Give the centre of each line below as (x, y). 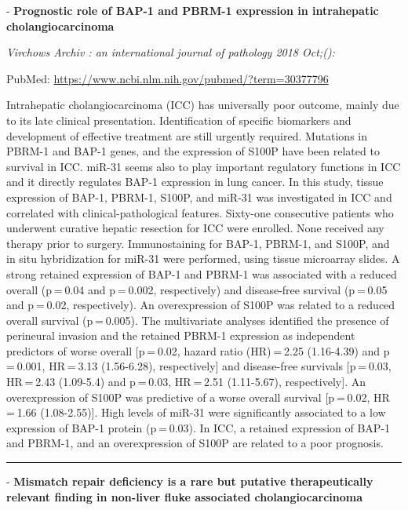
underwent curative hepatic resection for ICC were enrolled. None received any (195, 228)
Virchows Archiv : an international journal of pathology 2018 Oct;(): (171, 52)
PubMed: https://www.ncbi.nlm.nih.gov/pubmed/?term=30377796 (168, 78)
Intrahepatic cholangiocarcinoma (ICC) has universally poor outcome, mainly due (203, 105)
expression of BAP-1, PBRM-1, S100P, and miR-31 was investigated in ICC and (199, 197)
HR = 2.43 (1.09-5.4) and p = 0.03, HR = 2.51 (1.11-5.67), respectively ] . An (186, 382)
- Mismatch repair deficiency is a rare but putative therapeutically (190, 481)
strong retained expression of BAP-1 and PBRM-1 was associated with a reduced (202, 273)
